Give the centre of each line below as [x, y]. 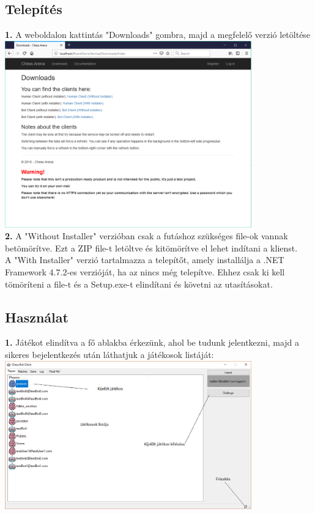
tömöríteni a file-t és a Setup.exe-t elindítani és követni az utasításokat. [139, 284]
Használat [37, 317]
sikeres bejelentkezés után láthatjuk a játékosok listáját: [109, 354]
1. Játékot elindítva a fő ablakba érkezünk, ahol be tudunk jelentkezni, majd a [152, 342]
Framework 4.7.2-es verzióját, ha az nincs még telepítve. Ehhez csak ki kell [145, 271]
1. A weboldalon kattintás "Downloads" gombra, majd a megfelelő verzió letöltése [158, 35]
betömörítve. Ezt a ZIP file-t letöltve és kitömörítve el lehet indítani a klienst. [151, 248]
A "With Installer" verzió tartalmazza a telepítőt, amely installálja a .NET [145, 260]
